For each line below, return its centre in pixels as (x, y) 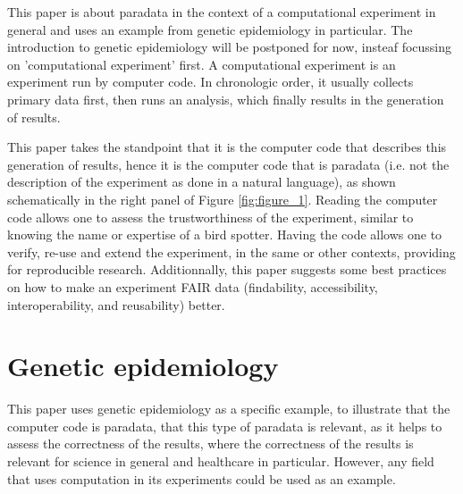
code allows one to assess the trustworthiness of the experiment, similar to (210, 217)
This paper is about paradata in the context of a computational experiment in (222, 12)
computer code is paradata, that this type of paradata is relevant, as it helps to (225, 426)
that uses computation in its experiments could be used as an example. (202, 478)
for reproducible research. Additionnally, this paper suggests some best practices (227, 269)
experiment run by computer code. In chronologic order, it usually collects (210, 82)
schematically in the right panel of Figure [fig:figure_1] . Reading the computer (223, 199)
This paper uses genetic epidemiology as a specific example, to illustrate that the (229, 409)
